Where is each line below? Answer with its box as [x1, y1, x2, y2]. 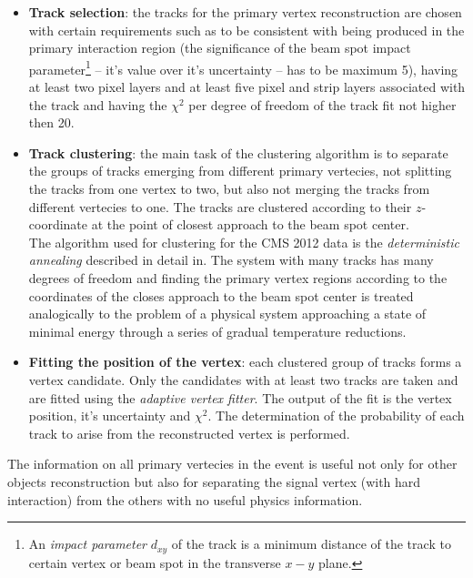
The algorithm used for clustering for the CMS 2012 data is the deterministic [28, 232, 459, 251]
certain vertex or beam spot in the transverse [28, 553, 281, 572]
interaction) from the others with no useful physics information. [7, 490, 363, 509]
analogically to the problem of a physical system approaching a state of [28, 304, 427, 323]
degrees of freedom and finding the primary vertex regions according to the [28, 268, 448, 287]
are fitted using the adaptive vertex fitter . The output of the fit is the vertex [28, 388, 452, 407]
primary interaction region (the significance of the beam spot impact [28, 38, 411, 57]
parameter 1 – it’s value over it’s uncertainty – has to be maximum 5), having [28, 56, 458, 78]
